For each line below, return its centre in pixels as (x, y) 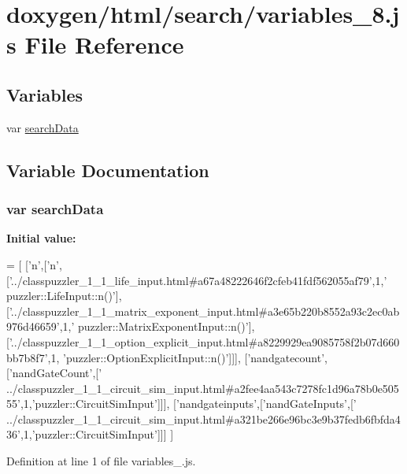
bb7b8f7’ (27, 357)
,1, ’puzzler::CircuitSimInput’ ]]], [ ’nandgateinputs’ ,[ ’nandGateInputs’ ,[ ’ (188, 404)
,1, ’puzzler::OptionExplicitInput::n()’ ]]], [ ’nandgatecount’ (186, 357)
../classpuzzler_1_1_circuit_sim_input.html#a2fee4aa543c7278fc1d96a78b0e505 (203, 388)
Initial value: (41, 238)
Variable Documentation (108, 170)
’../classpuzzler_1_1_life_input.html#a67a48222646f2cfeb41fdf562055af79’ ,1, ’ (198, 280)
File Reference (104, 44)
